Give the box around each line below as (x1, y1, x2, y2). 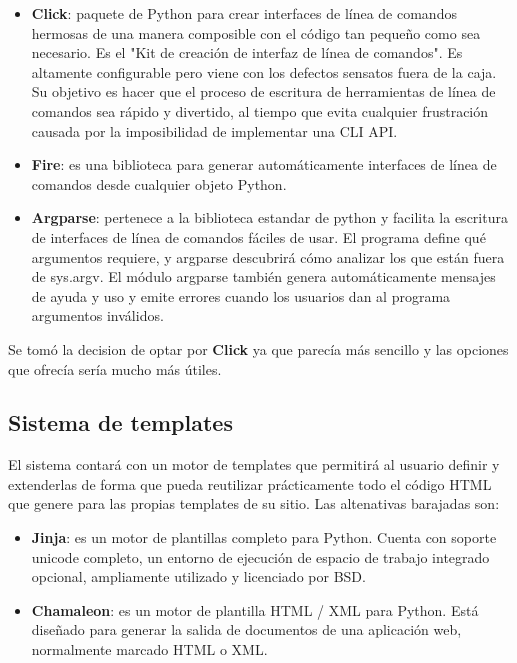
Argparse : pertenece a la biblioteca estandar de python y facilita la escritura (31, 207, 508, 228)
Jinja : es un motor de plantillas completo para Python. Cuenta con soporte (31, 527, 497, 548)
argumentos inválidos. (31, 305, 164, 326)
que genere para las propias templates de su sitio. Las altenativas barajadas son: (8, 493, 500, 514)
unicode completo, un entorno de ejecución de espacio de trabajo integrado (31, 546, 490, 567)
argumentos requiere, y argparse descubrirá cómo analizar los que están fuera (31, 246, 505, 267)
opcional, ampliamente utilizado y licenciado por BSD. (31, 566, 366, 587)
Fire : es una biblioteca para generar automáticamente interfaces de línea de (31, 154, 497, 175)
